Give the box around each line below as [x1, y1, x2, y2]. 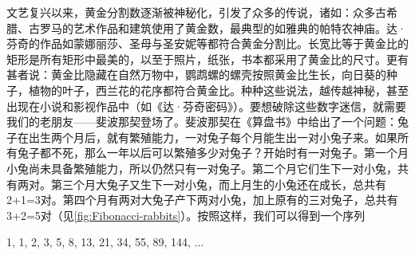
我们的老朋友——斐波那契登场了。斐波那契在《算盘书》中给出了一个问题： [6, 113, 397, 130]
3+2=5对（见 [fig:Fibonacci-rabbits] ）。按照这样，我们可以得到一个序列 [6, 206, 366, 223]
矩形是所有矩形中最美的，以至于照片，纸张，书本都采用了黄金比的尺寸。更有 [6, 50, 409, 67]
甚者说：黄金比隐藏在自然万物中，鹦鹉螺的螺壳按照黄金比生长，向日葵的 [6, 66, 386, 83]
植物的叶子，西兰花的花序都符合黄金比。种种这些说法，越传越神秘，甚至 [28, 81, 409, 98]
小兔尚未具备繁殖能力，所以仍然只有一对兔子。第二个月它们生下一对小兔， [6, 159, 397, 176]
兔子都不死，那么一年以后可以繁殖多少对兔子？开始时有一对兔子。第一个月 [17, 144, 409, 161]
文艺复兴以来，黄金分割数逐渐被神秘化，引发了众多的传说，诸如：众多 [6, 4, 375, 20]
